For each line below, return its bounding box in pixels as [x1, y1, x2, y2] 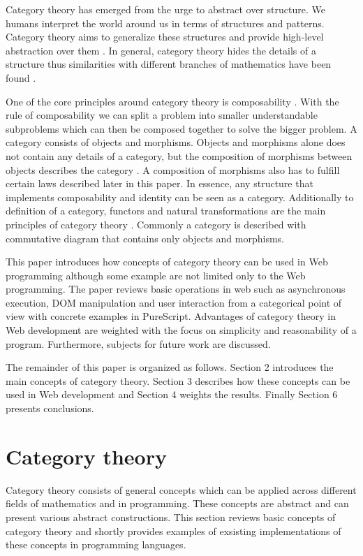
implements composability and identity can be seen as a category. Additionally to [6, 189, 354, 204]
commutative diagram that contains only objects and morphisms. [6, 231, 284, 245]
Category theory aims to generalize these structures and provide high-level [6, 29, 324, 44]
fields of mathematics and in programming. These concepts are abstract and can [6, 496, 349, 511]
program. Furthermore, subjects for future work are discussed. [6, 336, 271, 351]
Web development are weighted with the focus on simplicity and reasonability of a [6, 323, 357, 337]
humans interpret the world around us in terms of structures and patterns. [6, 15, 325, 30]
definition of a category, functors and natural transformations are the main [6, 203, 326, 218]
